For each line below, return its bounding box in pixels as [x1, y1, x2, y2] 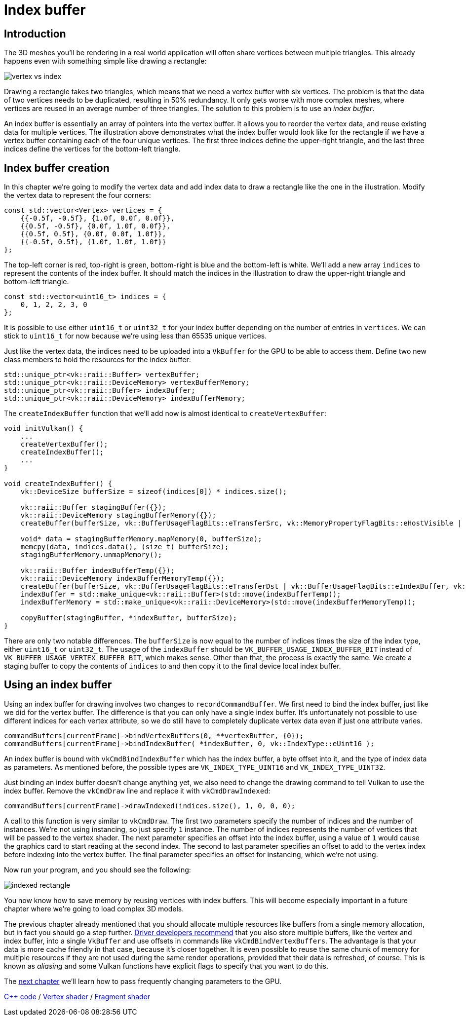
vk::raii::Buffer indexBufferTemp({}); [20, 567, 175, 575]
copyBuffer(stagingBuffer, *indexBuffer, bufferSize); [20, 614, 237, 622]
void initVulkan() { [4, 424, 83, 433]
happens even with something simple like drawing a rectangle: [4, 57, 207, 66]
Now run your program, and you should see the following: [4, 865, 191, 874]
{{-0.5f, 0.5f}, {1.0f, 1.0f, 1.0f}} [20, 238, 166, 246]
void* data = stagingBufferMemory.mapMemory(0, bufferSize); [20, 535, 262, 543]
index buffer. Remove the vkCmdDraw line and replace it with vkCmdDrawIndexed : [4, 786, 271, 795]
